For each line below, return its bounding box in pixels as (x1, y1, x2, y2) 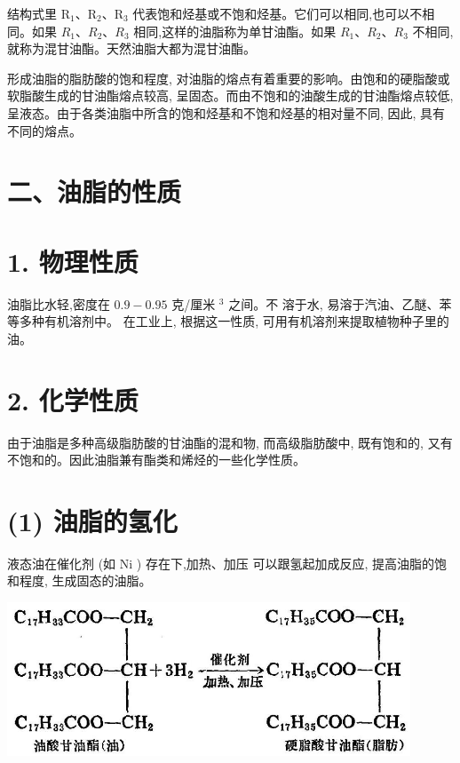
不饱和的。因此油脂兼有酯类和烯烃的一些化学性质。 (7, 450, 305, 469)
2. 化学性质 (7, 381, 139, 417)
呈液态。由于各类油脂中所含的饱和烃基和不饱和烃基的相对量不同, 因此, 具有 (7, 103, 446, 122)
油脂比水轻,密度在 (7, 294, 110, 313)
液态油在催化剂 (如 (7, 553, 116, 572)
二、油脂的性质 (7, 173, 182, 210)
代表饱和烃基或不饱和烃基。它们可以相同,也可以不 (132, 4, 423, 22)
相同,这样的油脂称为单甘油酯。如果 (133, 21, 337, 40)
